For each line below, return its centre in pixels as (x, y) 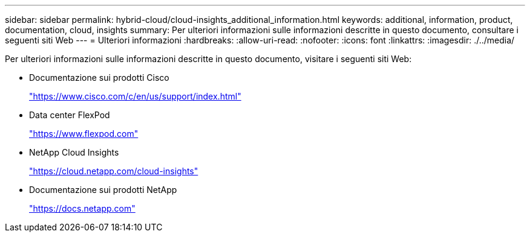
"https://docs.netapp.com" (82, 208)
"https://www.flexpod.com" (84, 134)
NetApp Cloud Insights (74, 152)
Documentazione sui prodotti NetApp (103, 190)
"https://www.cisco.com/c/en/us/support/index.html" (135, 96)
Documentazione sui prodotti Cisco (99, 77)
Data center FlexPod (70, 115)
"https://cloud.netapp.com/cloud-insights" (114, 171)
